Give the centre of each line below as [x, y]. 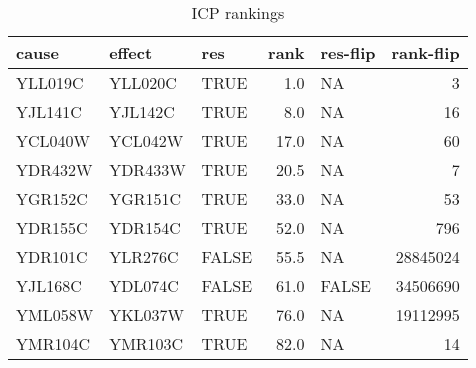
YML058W [55, 314]
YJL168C [49, 285]
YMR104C [53, 343]
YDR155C [52, 227]
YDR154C [145, 227]
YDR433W [147, 169]
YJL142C [142, 111]
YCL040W [53, 140]
